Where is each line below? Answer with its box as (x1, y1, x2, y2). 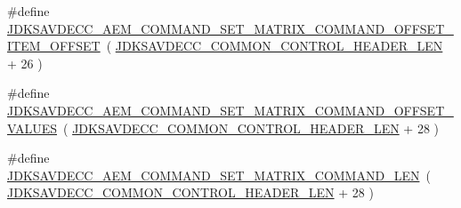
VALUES (7, 118, 58, 137)
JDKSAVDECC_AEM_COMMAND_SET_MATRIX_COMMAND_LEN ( (7, 165, 431, 184)
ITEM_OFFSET (7, 36, 101, 55)
